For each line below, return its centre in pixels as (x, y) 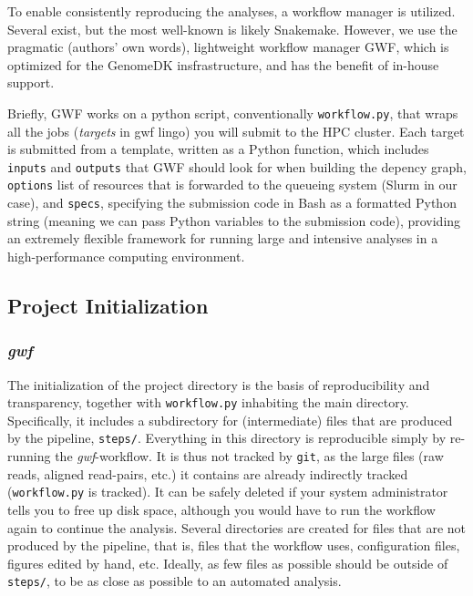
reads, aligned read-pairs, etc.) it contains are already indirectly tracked (208, 473)
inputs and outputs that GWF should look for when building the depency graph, (237, 166)
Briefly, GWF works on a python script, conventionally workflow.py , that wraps (233, 113)
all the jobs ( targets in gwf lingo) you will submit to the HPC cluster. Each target (236, 131)
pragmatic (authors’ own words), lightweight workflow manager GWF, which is (228, 47)
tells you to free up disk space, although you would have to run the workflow (221, 509)
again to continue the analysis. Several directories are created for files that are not (237, 527)
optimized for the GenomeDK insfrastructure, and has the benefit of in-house (223, 64)
